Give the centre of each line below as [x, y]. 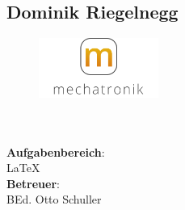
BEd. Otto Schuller [54, 199]
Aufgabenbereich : [56, 151]
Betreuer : [33, 183]
